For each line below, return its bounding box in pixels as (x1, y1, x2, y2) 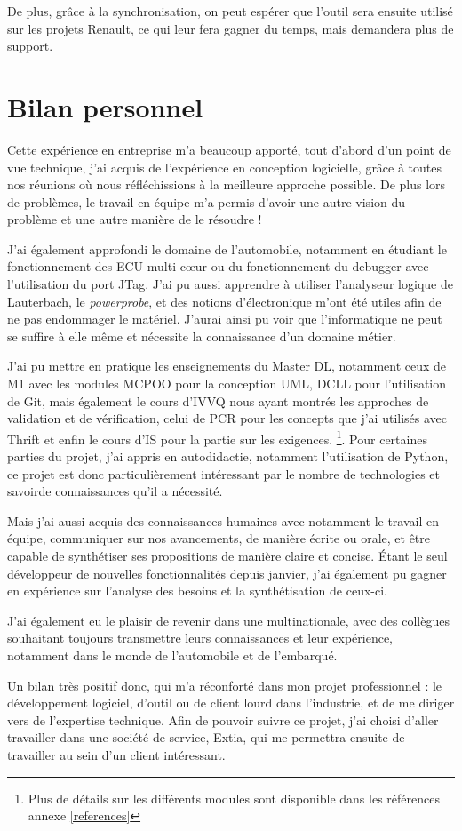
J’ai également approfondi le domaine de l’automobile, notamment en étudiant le (7, 239, 447, 258)
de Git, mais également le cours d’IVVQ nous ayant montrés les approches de (7, 391, 429, 410)
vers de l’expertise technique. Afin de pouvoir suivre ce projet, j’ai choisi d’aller (7, 710, 439, 729)
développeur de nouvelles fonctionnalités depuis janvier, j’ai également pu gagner (7, 563, 447, 582)
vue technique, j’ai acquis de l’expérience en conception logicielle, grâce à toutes (7, 157, 442, 176)
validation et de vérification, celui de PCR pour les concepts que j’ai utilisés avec (7, 409, 448, 427)
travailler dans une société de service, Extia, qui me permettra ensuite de (7, 728, 405, 747)
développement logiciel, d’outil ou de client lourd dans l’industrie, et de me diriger (7, 693, 455, 712)
